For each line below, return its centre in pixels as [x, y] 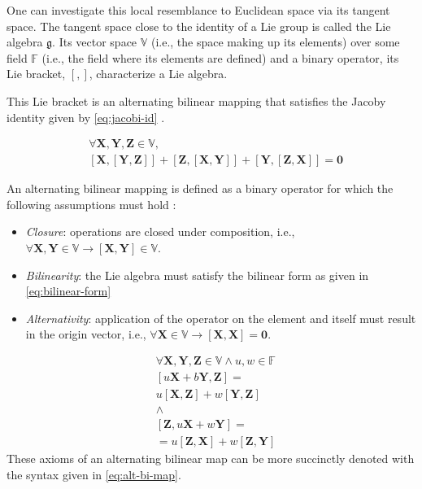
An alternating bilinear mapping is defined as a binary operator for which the [200, 188]
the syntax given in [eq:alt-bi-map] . [94, 474]
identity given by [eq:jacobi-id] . [86, 117]
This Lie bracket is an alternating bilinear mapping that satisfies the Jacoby [196, 100]
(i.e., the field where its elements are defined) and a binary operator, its [220, 57]
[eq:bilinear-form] [68, 291]
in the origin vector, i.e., [86, 334]
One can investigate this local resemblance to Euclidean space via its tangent [198, 10]
